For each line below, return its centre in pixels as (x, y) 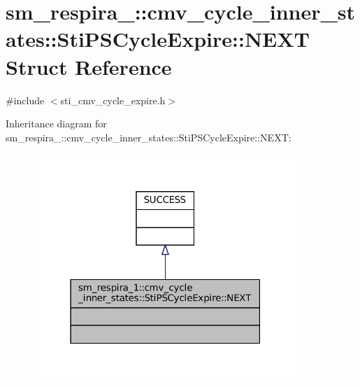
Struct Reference (89, 66)
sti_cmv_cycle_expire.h (113, 100)
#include (25, 100)
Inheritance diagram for (56, 124)
